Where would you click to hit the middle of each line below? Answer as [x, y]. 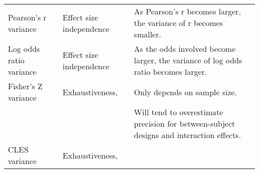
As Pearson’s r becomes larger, [188, 11]
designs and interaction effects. [188, 135]
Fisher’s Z [25, 86]
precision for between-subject [185, 123]
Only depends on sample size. [186, 92]
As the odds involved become [185, 49]
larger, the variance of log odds [188, 60]
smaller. [148, 34]
